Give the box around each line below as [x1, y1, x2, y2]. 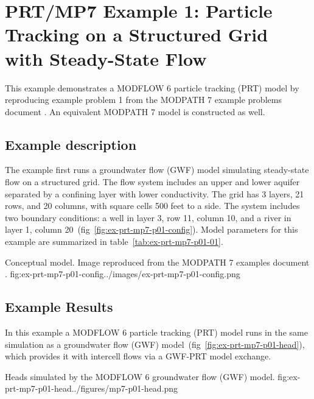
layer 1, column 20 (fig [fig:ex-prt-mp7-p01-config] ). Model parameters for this [5, 223, 298, 236]
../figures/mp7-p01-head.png [71, 382, 178, 395]
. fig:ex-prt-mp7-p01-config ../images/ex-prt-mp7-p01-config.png [5, 267, 240, 280]
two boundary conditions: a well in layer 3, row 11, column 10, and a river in [5, 211, 291, 224]
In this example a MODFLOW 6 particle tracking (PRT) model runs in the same [5, 326, 308, 339]
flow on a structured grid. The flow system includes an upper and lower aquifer [5, 175, 300, 188]
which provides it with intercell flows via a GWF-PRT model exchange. [5, 350, 271, 362]
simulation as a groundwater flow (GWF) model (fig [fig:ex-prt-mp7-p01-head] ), [5, 337, 305, 350]
